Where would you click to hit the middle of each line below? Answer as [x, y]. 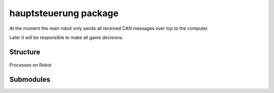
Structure [25, 52]
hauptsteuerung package [64, 13]
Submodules [30, 80]
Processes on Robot [30, 65]
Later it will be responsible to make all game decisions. [66, 37]
